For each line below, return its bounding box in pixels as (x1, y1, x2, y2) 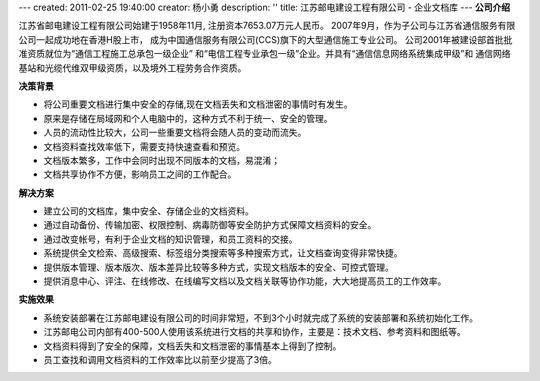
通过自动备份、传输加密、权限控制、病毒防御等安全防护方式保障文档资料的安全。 (43, 219, 377, 231)
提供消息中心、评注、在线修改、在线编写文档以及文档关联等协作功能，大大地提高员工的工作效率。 (43, 275, 447, 287)
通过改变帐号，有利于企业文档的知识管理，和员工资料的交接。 (43, 233, 298, 245)
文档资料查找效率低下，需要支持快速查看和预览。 (43, 140, 245, 152)
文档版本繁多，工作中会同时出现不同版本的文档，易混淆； (43, 154, 280, 166)
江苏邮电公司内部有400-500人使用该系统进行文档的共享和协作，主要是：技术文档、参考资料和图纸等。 (43, 326, 467, 338)
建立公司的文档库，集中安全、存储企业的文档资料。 (43, 205, 254, 217)
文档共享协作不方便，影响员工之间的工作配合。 (43, 168, 237, 180)
